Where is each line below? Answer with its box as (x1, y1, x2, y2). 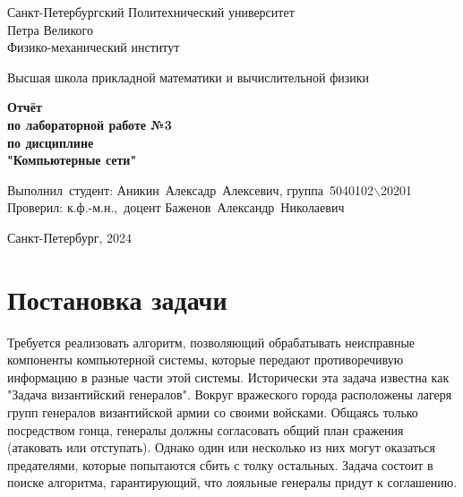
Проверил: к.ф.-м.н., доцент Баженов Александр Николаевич (7, 198, 345, 217)
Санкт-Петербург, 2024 (7, 227, 132, 246)
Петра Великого (7, 20, 94, 39)
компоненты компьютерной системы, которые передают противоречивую (7, 350, 404, 369)
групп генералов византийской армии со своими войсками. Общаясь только (7, 403, 418, 422)
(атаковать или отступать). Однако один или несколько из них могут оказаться (7, 438, 435, 457)
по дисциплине (7, 133, 94, 151)
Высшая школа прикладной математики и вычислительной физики (7, 67, 370, 86)
